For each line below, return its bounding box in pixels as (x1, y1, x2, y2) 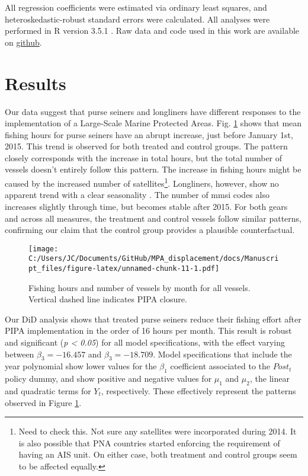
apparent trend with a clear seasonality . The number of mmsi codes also (5, 189, 269, 201)
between (5, 347, 34, 360)
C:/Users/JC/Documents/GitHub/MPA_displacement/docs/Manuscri (28, 254, 279, 263)
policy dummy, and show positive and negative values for (5, 372, 212, 385)
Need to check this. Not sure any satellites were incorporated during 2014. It (18, 425, 297, 437)
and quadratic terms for (5, 385, 91, 397)
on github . (5, 36, 42, 48)
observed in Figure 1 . (5, 396, 82, 408)
